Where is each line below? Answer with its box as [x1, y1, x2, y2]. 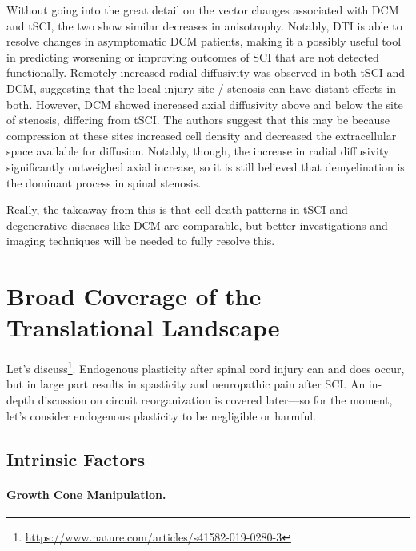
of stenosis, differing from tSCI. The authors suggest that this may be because [6, 111, 390, 128]
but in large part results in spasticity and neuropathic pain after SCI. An [6, 376, 366, 392]
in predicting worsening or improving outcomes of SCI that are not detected [6, 48, 379, 65]
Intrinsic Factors [6, 446, 145, 471]
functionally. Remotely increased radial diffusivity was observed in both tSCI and [6, 64, 406, 81]
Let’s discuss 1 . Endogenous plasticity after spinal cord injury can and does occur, [6, 358, 405, 376]
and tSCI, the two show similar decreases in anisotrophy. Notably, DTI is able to [6, 17, 402, 34]
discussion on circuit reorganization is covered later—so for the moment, [38, 392, 393, 408]
